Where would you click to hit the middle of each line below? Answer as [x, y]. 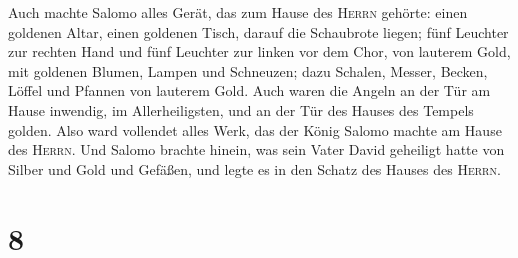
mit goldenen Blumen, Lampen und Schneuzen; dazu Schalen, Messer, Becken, [248, 70]
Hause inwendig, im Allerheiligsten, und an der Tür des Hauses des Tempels [241, 109]
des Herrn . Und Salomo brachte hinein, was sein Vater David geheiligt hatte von [256, 149]
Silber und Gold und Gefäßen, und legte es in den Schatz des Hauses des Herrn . [254, 168]
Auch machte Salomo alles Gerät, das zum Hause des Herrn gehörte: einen [238, 12]
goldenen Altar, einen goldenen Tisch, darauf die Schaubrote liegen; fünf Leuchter [258, 31]
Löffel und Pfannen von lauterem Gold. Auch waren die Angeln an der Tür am [249, 90]
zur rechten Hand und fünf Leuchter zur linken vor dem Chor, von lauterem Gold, [259, 51]
